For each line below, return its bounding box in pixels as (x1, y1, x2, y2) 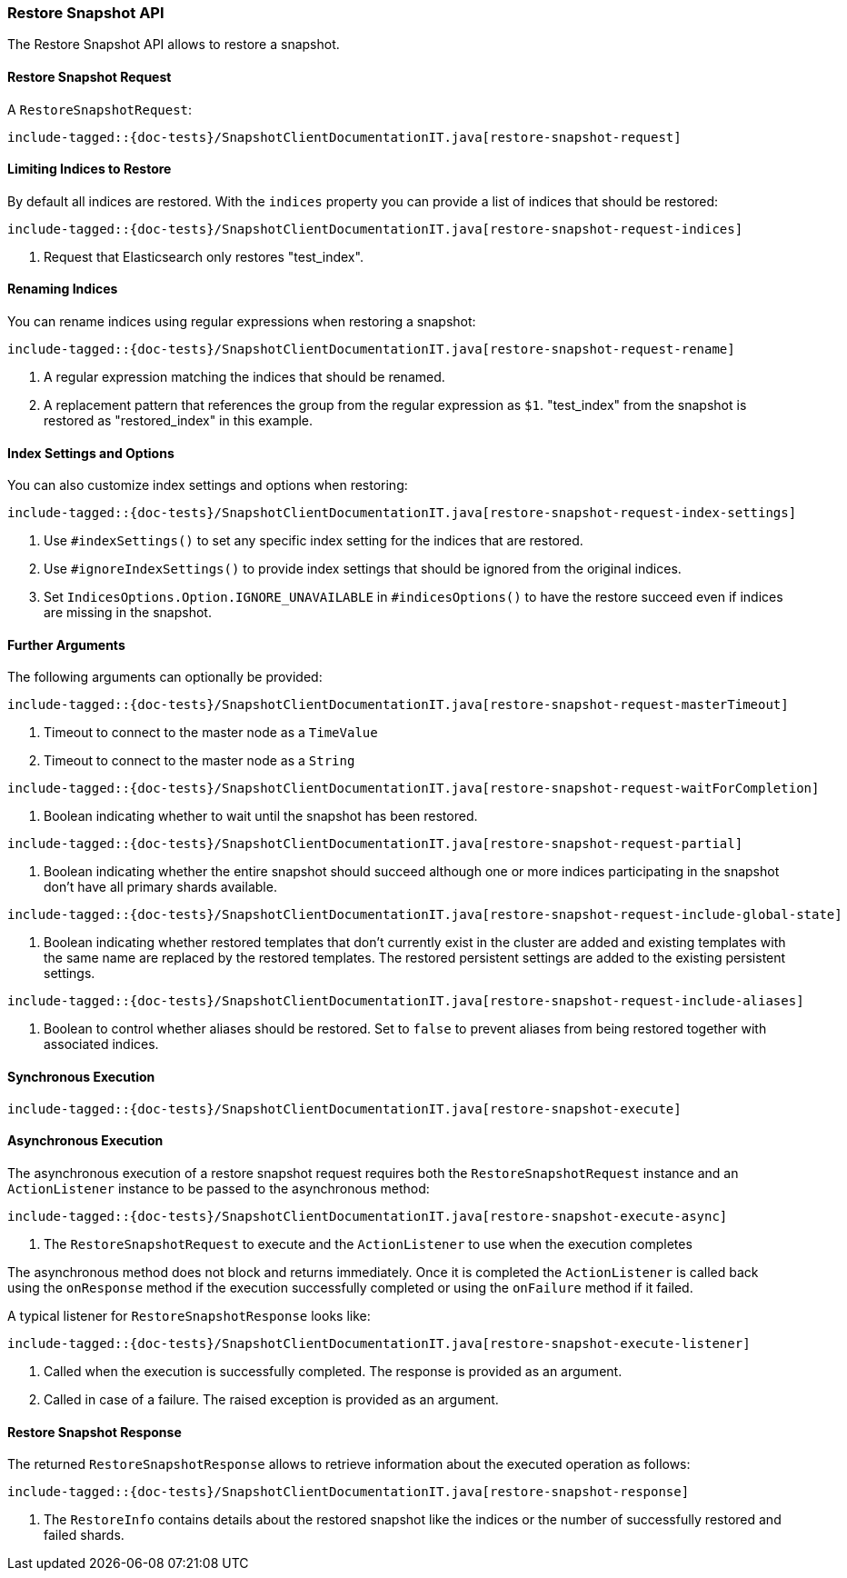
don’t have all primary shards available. (44, 879, 277, 895)
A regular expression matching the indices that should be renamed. (44, 369, 445, 385)
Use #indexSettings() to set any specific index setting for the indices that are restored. (44, 533, 583, 549)
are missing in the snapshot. (44, 604, 212, 621)
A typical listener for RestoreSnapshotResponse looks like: (7, 1307, 371, 1323)
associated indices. (44, 1036, 159, 1053)
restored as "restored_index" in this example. (44, 413, 314, 429)
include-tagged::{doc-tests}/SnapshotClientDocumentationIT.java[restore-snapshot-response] (7, 1484, 690, 1500)
